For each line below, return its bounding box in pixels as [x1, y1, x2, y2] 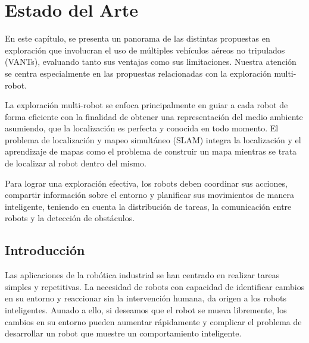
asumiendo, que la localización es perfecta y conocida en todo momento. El [5, 122, 279, 134]
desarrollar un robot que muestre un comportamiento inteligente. [5, 327, 242, 339]
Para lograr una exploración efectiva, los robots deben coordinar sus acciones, [5, 177, 288, 189]
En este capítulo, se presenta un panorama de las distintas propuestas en [5, 32, 270, 45]
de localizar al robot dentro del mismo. [5, 157, 146, 169]
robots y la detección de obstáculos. [5, 212, 135, 224]
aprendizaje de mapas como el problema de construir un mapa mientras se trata [5, 145, 297, 158]
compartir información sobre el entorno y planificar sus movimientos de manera [5, 188, 294, 201]
